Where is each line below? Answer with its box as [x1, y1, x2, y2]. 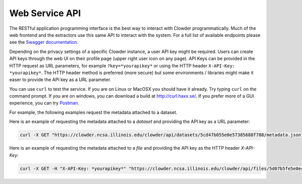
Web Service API [9, 8, 81, 19]
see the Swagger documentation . [9, 39, 79, 45]
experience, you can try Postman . [9, 100, 80, 106]
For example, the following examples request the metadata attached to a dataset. [9, 109, 178, 115]
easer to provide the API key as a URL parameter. [9, 77, 112, 83]
